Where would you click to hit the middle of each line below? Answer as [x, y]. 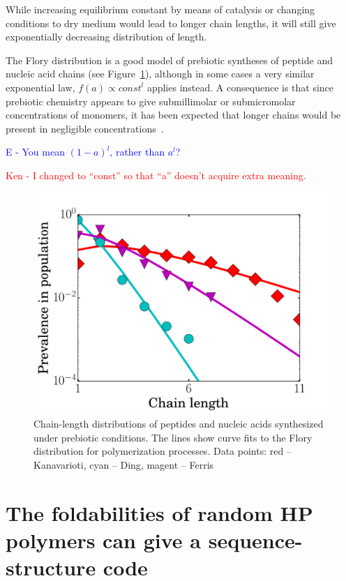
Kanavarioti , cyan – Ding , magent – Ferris [124, 464]
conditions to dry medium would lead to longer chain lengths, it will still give [171, 23]
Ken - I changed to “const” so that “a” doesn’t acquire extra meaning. [156, 175]
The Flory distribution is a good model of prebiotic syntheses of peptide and [169, 60]
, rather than [137, 152]
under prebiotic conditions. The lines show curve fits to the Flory [173, 437]
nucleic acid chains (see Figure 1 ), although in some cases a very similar [160, 74]
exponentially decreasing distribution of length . [106, 37]
